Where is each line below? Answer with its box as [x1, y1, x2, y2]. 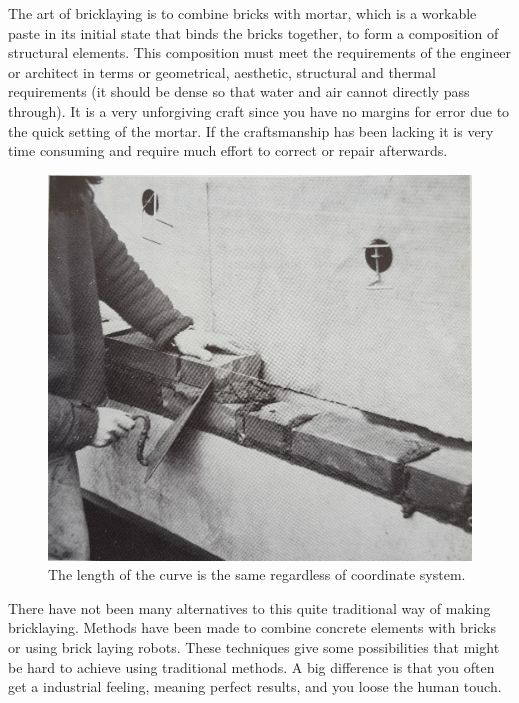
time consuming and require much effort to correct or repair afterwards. [8, 140, 448, 161]
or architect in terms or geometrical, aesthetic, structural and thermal [8, 61, 436, 82]
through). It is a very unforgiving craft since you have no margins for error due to [8, 100, 510, 121]
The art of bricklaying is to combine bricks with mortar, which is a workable [8, 3, 477, 23]
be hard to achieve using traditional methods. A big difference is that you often [8, 656, 495, 677]
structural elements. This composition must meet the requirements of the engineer [8, 42, 512, 63]
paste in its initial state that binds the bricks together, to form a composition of [8, 22, 499, 43]
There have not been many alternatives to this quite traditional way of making [8, 597, 491, 618]
